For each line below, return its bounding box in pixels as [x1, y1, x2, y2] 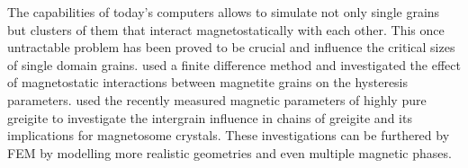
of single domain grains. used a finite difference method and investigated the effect [7, 55, 461, 74]
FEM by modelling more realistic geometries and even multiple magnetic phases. [7, 143, 452, 162]
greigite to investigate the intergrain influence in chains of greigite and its [7, 108, 412, 127]
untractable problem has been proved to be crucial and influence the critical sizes [7, 38, 455, 57]
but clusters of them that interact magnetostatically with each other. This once [7, 20, 445, 39]
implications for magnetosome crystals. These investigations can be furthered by [7, 126, 450, 145]
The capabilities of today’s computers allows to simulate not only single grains [7, 3, 440, 21]
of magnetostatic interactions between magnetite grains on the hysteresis [7, 73, 409, 92]
